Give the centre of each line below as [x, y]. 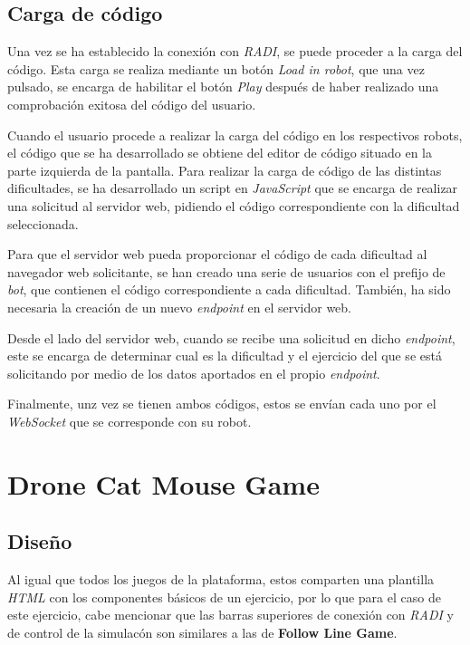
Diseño [40, 541]
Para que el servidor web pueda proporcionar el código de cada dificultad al [217, 254]
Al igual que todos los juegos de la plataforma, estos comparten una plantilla [221, 579]
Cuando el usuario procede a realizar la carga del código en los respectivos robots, [235, 135]
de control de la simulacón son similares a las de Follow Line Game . [202, 632]
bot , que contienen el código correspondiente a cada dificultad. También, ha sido [229, 289]
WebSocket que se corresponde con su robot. [129, 421]
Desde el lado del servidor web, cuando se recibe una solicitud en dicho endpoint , [231, 337]
